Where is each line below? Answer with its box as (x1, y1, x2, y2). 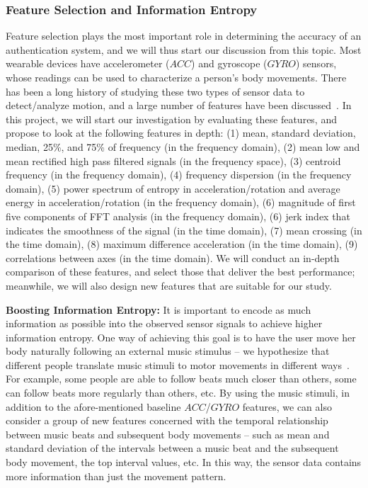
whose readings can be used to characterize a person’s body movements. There (6, 70, 347, 84)
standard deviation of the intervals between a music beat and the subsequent (6, 441, 339, 455)
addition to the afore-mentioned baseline (6, 399, 181, 414)
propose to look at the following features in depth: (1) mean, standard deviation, (6, 125, 356, 140)
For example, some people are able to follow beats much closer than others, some (6, 371, 357, 386)
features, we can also (242, 399, 332, 414)
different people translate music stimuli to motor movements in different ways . (6, 357, 350, 372)
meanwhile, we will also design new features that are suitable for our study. (6, 278, 332, 293)
